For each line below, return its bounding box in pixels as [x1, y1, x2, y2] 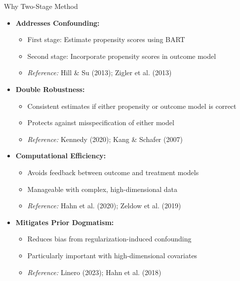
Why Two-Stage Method [4, 1, 78, 11]
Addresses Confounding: [15, 17, 100, 28]
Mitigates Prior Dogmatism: [15, 217, 114, 227]
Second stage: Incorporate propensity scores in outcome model [27, 50, 216, 61]
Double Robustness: [15, 84, 85, 94]
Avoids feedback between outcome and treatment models [27, 167, 199, 177]
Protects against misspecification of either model [27, 117, 174, 128]
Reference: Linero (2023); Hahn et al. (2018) [27, 267, 161, 277]
